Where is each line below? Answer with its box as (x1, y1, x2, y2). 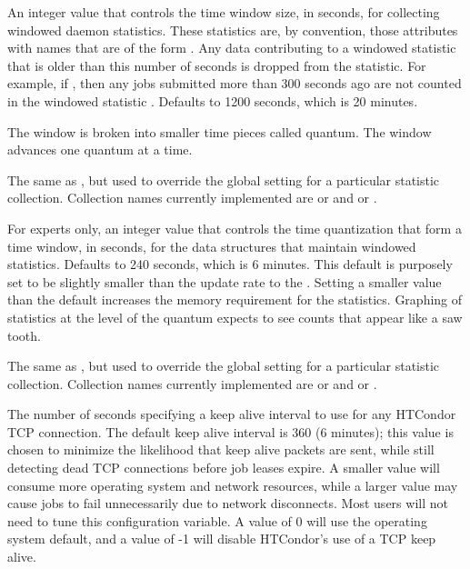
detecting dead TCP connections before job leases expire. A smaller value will (7, 458, 440, 477)
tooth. (7, 325, 41, 344)
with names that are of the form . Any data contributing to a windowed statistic (7, 38, 456, 57)
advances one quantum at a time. (7, 140, 193, 159)
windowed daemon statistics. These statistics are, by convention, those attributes (7, 20, 458, 39)
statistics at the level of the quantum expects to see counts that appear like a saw (7, 307, 463, 326)
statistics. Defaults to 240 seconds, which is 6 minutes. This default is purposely (7, 255, 453, 274)
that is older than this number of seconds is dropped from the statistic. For (7, 55, 426, 75)
